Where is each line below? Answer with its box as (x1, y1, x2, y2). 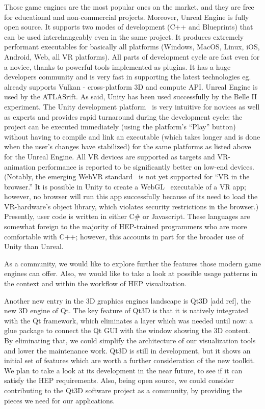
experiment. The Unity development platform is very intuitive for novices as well (4, 101, 260, 112)
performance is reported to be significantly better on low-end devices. (38, 161, 254, 172)
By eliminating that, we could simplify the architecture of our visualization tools (4, 335, 256, 345)
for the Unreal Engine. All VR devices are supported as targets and (4, 151, 215, 161)
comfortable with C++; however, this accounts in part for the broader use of (4, 231, 244, 241)
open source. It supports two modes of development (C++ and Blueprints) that (4, 21, 253, 32)
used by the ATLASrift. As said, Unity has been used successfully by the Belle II (4, 91, 257, 102)
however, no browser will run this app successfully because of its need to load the (4, 191, 258, 202)
